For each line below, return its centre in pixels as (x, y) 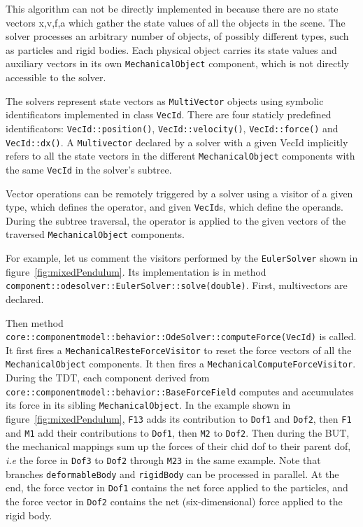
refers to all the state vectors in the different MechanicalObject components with (180, 156)
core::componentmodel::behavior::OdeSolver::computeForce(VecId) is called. (181, 336)
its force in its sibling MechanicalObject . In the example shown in (148, 405)
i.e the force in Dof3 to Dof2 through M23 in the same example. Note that (163, 459)
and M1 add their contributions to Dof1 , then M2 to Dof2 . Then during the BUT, (178, 432)
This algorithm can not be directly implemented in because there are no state (172, 8)
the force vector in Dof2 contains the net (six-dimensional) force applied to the (174, 501)
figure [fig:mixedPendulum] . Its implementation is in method (136, 271)
